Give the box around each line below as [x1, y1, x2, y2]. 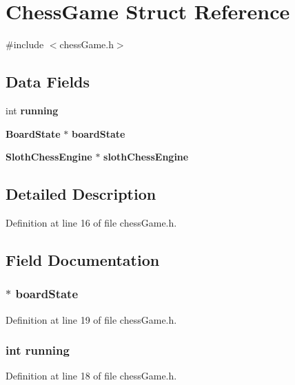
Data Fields [6, 71, 90, 92]
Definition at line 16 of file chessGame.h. [6, 215, 177, 229]
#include [6, 37, 44, 52]
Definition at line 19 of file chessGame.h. [6, 312, 177, 326]
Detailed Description [6, 183, 156, 205]
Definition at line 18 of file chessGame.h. [6, 368, 177, 383]
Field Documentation [6, 249, 160, 270]
